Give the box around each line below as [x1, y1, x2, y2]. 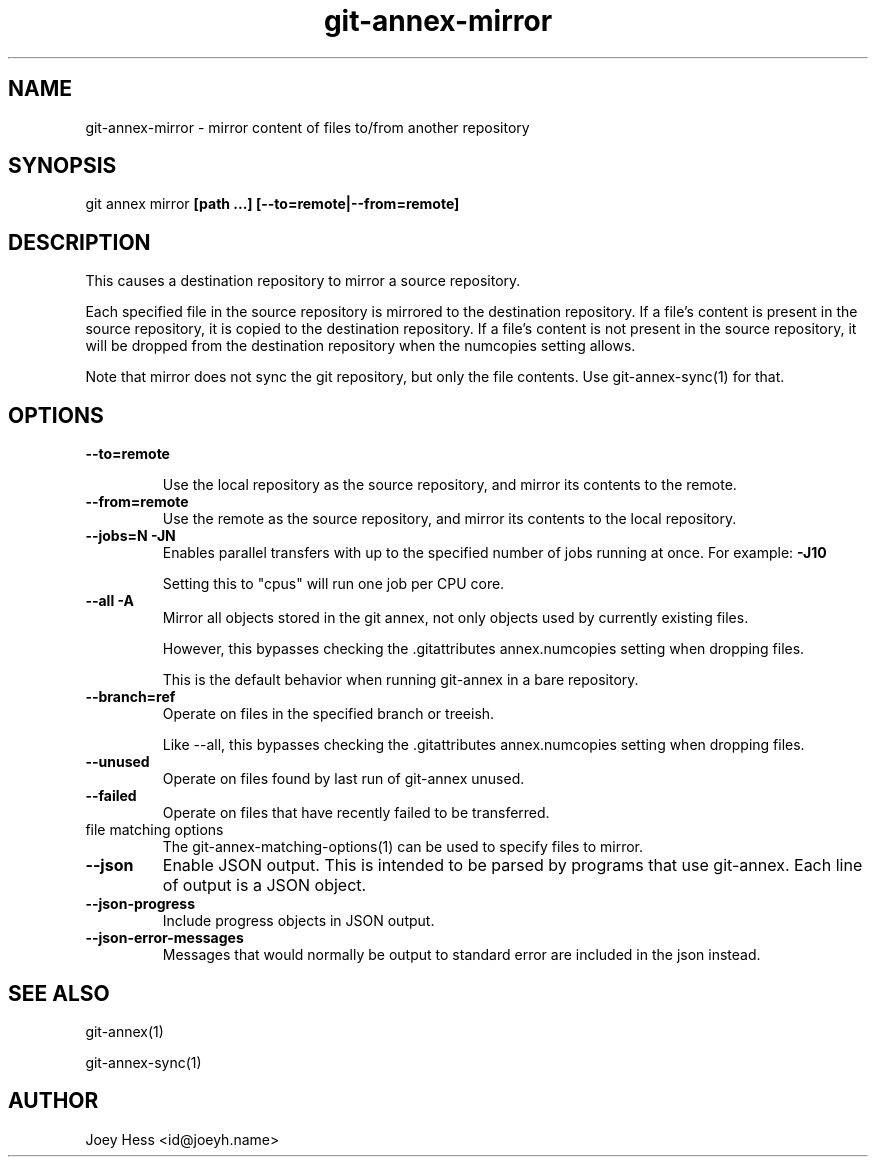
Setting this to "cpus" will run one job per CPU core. [162, 575, 505, 593]
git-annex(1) [85, 1022, 164, 1040]
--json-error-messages [85, 929, 244, 947]
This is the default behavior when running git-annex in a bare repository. [162, 671, 639, 689]
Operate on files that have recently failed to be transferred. [162, 804, 550, 822]
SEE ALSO [8, 980, 110, 1006]
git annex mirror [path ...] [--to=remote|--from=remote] [85, 195, 460, 213]
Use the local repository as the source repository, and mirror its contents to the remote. [162, 476, 737, 494]
